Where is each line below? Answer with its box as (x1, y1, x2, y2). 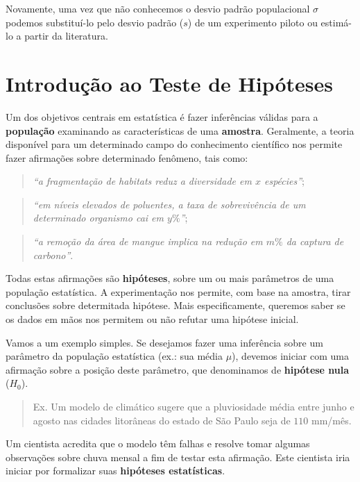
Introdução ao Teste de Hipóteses (6, 69, 334, 97)
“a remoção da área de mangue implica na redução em (33, 234, 263, 249)
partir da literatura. (24, 28, 108, 43)
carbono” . (33, 247, 74, 262)
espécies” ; (264, 174, 305, 188)
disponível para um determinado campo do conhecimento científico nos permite (6, 137, 343, 151)
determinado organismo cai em (33, 210, 164, 225)
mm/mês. (311, 413, 352, 427)
